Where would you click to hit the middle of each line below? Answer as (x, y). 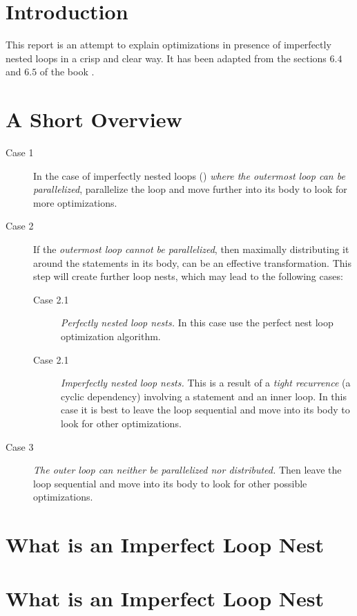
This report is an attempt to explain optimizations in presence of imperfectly (168, 45)
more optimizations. (75, 202)
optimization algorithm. (111, 336)
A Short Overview (94, 119)
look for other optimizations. (121, 423)
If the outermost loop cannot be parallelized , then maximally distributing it (191, 249)
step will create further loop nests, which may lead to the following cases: (188, 276)
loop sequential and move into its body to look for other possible (170, 483)
